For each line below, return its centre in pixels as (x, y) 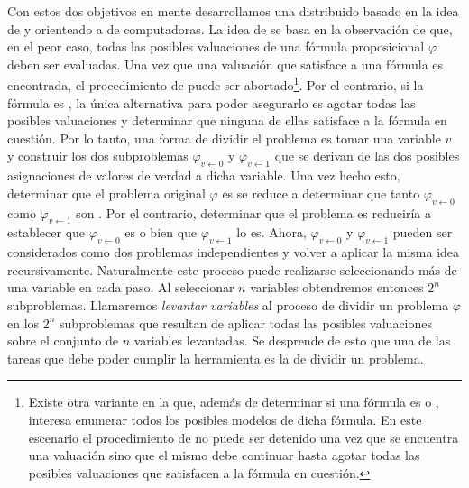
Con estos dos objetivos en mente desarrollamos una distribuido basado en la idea (233, 11)
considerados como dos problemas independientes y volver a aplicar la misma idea (234, 252)
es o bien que (161, 232)
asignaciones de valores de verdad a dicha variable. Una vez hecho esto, (204, 175)
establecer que (46, 232)
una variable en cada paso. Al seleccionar (121, 287)
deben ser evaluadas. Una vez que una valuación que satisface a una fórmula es (225, 64)
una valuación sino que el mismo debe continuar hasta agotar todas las (224, 455)
